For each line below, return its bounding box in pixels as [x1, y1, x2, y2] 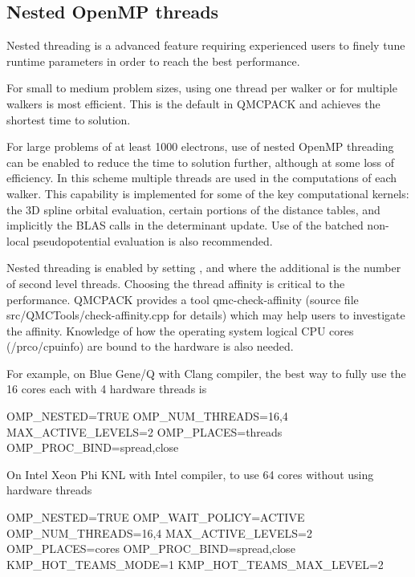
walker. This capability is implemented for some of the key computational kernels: [6, 185, 409, 201]
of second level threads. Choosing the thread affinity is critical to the [6, 274, 345, 291]
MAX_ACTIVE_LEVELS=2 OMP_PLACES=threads [6, 423, 283, 440]
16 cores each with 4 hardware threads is [6, 380, 207, 397]
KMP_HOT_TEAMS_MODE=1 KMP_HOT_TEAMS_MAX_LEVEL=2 [6, 555, 384, 572]
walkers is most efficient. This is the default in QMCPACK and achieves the [6, 95, 380, 112]
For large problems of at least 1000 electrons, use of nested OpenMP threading [6, 138, 394, 155]
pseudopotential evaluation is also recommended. [33, 232, 273, 249]
